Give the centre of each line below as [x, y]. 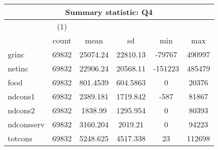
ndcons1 [22, 96]
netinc [18, 68]
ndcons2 [22, 110]
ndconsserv [26, 124]
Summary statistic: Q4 [109, 12]
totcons [20, 138]
